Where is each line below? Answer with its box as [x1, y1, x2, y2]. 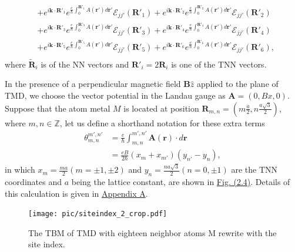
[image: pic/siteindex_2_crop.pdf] [28, 210, 167, 219]
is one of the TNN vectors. [171, 58, 267, 70]
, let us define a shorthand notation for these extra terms [59, 116, 265, 129]
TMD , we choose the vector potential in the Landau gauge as [5, 89, 226, 101]
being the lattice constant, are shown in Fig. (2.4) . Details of [71, 175, 290, 187]
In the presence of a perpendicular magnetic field [5, 78, 181, 90]
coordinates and [5, 175, 62, 187]
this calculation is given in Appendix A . [5, 187, 148, 199]
